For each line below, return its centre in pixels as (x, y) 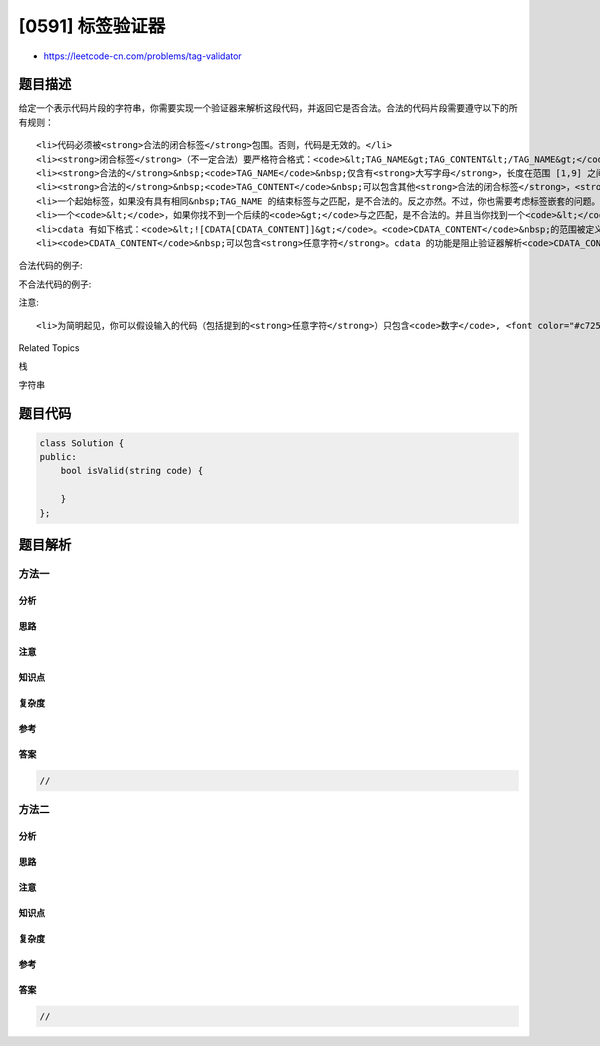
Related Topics (49, 347)
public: (58, 457)
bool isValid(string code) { (132, 471)
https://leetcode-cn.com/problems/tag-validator (142, 56)
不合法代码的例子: (55, 284)
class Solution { (82, 443)
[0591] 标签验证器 (92, 26)
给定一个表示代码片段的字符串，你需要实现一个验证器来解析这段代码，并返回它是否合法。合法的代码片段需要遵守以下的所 (268, 108)
